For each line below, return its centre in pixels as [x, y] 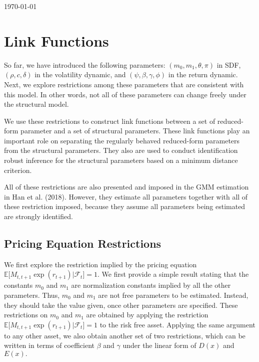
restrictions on [26, 315]
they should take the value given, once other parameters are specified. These [121, 305]
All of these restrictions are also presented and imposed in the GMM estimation [126, 187]
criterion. [18, 170]
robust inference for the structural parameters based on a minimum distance [121, 160]
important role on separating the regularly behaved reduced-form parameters [122, 140]
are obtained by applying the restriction [147, 315]
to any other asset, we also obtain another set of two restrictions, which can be [125, 335]
